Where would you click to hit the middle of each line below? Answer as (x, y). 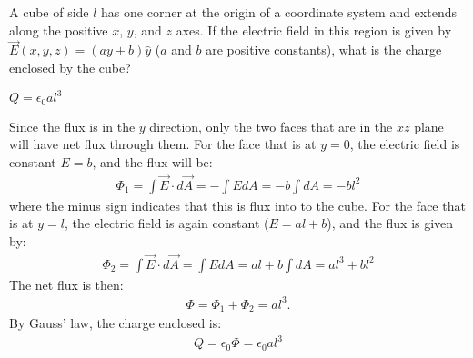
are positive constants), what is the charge (324, 50)
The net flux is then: (66, 284)
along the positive (59, 30)
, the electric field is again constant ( (166, 223)
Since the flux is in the (72, 126)
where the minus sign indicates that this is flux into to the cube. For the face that (237, 205)
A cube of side (49, 12)
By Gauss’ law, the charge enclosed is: (116, 323)
